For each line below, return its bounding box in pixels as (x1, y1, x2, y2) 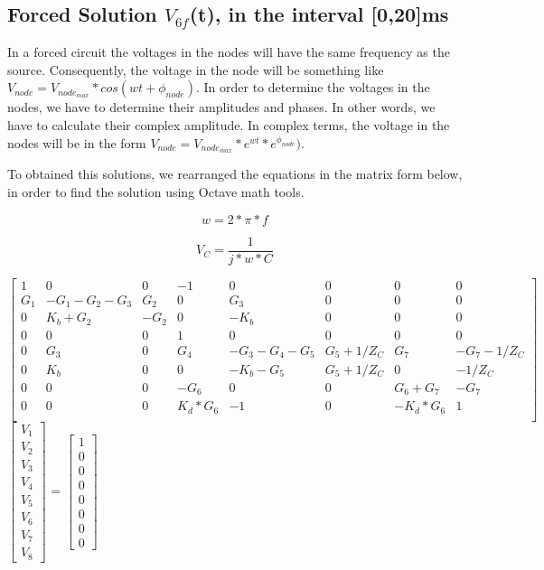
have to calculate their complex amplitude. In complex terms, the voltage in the (7, 115, 450, 134)
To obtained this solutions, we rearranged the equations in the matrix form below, (7, 164, 463, 183)
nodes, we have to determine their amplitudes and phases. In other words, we (7, 98, 436, 117)
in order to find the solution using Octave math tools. (7, 182, 305, 201)
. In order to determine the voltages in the (195, 78, 430, 97)
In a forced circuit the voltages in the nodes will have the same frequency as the (7, 42, 450, 61)
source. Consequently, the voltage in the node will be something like (7, 60, 384, 79)
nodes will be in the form (7, 133, 146, 152)
